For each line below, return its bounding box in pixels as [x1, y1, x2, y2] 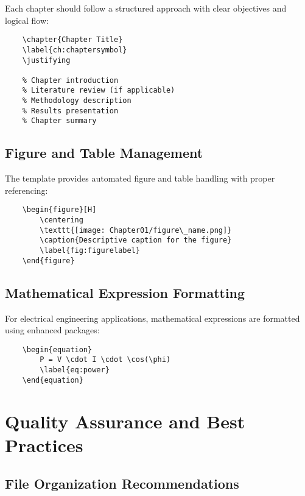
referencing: [5, 183, 48, 196]
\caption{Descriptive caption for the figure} [40, 236, 232, 245]
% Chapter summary [22, 116, 97, 126]
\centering [40, 216, 83, 225]
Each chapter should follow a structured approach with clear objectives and [5, 2, 287, 14]
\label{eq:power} [40, 366, 110, 375]
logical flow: [5, 13, 49, 26]
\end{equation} [22, 375, 83, 384]
